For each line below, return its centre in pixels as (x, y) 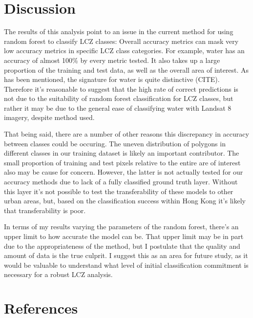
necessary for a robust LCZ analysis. (58, 274)
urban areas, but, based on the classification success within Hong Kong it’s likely (125, 201)
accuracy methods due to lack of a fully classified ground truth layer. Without (121, 182)
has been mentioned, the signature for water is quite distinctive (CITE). (112, 79)
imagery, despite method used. (49, 117)
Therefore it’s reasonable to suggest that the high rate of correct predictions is (121, 89)
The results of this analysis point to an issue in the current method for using (119, 31)
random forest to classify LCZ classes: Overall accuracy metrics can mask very (121, 41)
